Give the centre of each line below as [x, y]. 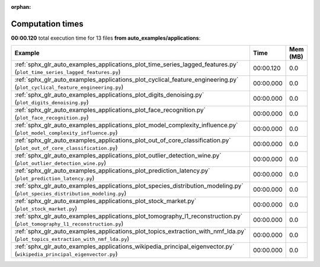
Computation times [47, 24]
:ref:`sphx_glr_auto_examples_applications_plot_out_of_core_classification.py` [123, 140]
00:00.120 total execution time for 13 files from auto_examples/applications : [106, 38]
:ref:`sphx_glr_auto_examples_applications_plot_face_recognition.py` [110, 110]
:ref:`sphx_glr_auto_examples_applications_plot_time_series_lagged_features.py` [127, 65]
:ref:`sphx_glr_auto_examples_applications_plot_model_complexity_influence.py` [126, 126]
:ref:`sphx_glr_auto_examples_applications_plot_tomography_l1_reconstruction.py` [129, 216]
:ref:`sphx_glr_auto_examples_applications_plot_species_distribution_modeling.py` [129, 186]
